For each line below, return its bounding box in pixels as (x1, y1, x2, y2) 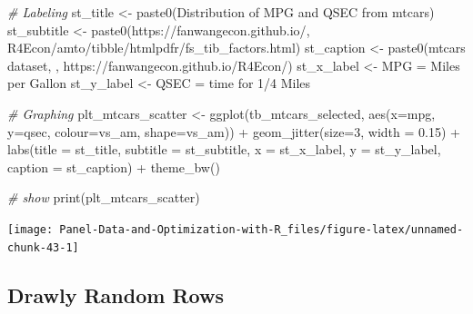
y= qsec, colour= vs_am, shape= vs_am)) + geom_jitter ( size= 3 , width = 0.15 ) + (7, 122, 460, 141)
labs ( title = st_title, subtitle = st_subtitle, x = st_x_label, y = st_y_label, (7, 140, 441, 159)
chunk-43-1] (7, 240, 79, 254)
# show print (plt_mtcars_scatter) (7, 188, 200, 207)
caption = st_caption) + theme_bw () (7, 157, 220, 176)
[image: (7, 222, 54, 236)
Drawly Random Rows (7, 280, 224, 309)
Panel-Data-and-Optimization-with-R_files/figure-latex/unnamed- (59, 222, 464, 236)
